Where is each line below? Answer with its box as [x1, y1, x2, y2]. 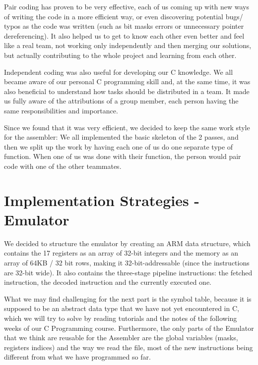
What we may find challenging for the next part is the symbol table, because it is [4, 293, 252, 304]
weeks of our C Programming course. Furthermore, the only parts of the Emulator [4, 322, 254, 333]
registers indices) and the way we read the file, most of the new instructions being [4, 342, 253, 352]
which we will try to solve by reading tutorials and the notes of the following [4, 313, 237, 323]
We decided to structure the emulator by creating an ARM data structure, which [4, 238, 251, 248]
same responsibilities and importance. [4, 105, 118, 115]
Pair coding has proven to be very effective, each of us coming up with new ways [4, 1, 249, 11]
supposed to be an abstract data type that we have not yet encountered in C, [4, 303, 239, 313]
